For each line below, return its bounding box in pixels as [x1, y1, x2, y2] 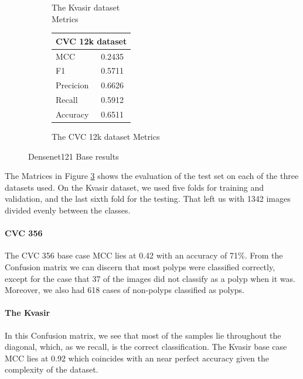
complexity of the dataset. [5, 363, 98, 375]
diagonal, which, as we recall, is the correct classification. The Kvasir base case [5, 340, 287, 353]
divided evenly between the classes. [5, 204, 131, 216]
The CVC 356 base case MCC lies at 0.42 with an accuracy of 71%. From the [5, 249, 283, 261]
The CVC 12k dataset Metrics [52, 130, 160, 142]
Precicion [56, 79, 89, 91]
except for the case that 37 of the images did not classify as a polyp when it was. [5, 272, 295, 284]
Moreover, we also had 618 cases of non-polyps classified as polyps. [5, 284, 244, 296]
